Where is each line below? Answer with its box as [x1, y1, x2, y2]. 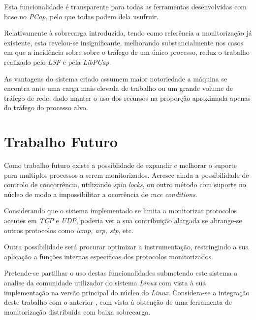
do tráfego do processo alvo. [4, 102, 88, 113]
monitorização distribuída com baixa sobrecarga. [4, 306, 151, 317]
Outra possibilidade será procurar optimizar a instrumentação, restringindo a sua [4, 241, 249, 252]
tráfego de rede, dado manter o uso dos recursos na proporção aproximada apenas [4, 92, 251, 103]
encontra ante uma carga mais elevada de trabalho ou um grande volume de [4, 83, 233, 93]
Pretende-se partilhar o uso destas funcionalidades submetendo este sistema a [4, 268, 238, 278]
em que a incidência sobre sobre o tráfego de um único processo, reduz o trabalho [4, 47, 250, 57]
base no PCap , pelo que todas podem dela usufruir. [4, 11, 159, 21]
